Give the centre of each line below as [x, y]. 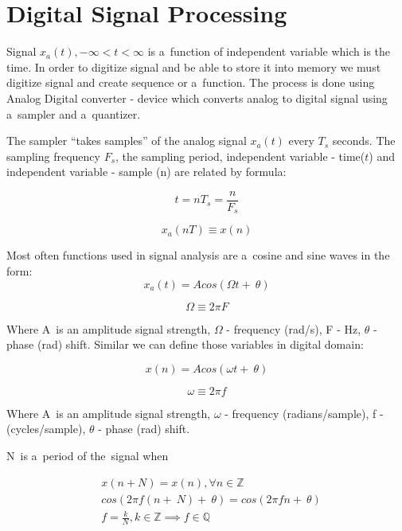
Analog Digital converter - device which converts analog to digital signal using [197, 98]
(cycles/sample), [46, 429]
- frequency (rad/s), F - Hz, [294, 328]
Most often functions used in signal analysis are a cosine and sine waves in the [198, 255]
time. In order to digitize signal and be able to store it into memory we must [194, 66]
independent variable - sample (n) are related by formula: [146, 172]
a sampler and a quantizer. [74, 113]
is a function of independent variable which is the [269, 51]
